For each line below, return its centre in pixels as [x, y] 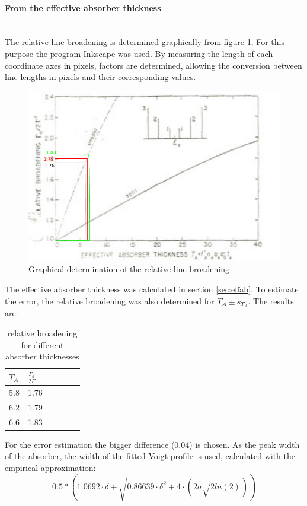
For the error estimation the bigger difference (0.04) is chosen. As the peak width [152, 444]
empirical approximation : [50, 467]
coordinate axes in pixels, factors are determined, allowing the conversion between [153, 65]
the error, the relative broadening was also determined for [110, 300]
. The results [271, 300]
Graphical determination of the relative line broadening [129, 269]
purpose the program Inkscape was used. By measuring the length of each [139, 53]
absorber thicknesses [42, 356]
